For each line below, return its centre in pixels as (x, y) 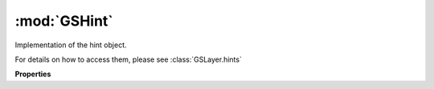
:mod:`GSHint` (64, 21)
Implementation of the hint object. (71, 45)
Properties (33, 74)
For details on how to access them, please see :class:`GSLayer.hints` (129, 59)
